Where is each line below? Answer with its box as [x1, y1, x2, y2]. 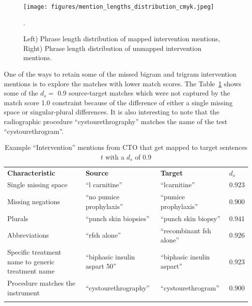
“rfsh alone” [85, 230, 121, 240]
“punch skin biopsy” [160, 213, 220, 223]
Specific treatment [7, 247, 62, 257]
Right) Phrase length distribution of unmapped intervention [23, 43, 202, 53]
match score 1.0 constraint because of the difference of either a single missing [4, 97, 233, 107]
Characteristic [7, 167, 55, 177]
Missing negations [7, 196, 60, 207]
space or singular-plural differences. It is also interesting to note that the [4, 107, 220, 117]
